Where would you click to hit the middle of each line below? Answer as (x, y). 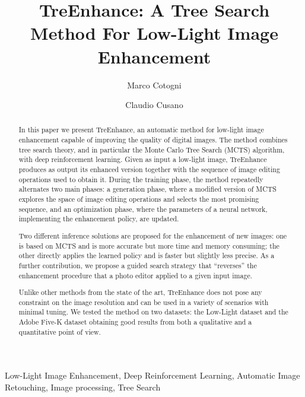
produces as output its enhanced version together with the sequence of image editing (149, 169)
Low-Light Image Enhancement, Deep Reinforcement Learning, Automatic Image (152, 375)
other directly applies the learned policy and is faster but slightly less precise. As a (147, 255)
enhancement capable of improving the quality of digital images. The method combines (153, 140)
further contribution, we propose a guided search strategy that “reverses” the (138, 265)
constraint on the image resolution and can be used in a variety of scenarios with (144, 302)
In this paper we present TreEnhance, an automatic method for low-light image (141, 130)
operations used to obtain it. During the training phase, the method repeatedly (141, 179)
